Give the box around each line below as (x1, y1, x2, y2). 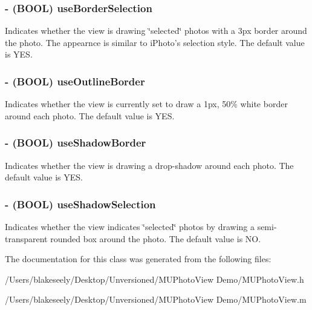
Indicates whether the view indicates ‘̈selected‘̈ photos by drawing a (5, 220, 255, 233)
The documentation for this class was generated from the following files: (5, 252, 271, 265)
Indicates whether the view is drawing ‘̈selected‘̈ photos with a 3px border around (5, 24, 307, 37)
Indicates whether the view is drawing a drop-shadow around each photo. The (5, 159, 294, 171)
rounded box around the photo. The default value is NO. (50, 232, 261, 245)
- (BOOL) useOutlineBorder (5, 73, 145, 88)
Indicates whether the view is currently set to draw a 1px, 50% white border (5, 97, 288, 110)
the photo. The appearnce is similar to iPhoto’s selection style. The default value (5, 36, 305, 48)
